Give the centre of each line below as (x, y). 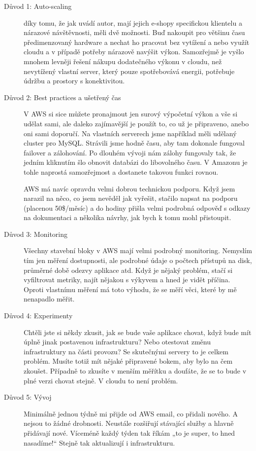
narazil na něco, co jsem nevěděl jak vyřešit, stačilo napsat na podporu (131, 198)
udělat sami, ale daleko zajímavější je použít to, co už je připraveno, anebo (136, 123)
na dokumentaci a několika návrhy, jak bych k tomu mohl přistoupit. (128, 217)
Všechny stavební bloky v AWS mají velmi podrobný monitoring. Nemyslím (138, 250)
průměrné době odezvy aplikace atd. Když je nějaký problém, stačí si (128, 270)
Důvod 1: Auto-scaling (38, 6)
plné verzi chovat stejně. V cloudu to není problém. (101, 380)
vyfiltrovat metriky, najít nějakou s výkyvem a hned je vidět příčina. (127, 280)
